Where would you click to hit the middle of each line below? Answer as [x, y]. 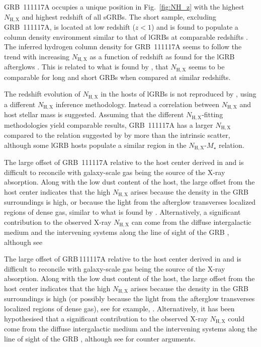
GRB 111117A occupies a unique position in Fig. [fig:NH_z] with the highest [124, 7]
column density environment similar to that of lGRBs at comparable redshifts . [126, 36]
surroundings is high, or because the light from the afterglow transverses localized [130, 202]
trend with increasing [37, 56]
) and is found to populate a [195, 27]
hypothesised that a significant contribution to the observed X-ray [106, 318]
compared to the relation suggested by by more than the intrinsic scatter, [117, 135]
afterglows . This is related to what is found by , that [86, 67]
